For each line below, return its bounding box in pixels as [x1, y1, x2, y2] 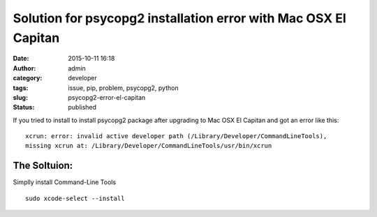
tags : [13, 84, 29, 92]
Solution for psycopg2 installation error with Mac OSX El [13, 10, 347, 26]
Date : [13, 54, 29, 63]
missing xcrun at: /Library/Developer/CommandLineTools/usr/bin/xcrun [25, 142, 272, 150]
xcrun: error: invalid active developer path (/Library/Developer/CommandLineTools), [25, 133, 327, 140]
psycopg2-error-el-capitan [68, 93, 146, 101]
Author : [13, 63, 36, 73]
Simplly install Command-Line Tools [13, 178, 117, 186]
